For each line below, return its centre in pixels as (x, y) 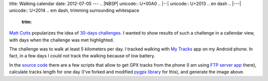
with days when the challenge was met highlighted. (62, 40)
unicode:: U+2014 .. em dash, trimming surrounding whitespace (74, 10)
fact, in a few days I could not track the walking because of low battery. (82, 56)
